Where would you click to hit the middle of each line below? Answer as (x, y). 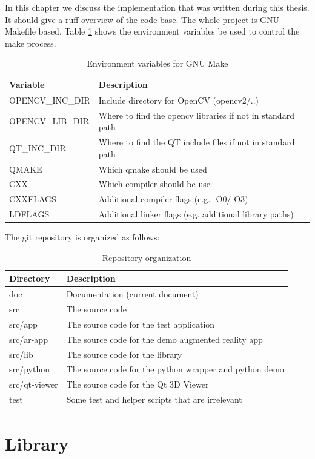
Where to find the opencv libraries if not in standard (196, 115)
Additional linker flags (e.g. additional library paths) (196, 214)
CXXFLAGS (33, 199)
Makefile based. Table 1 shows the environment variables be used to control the (152, 31)
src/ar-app (28, 339)
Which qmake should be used (153, 169)
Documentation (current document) (132, 294)
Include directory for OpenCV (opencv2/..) (179, 100)
